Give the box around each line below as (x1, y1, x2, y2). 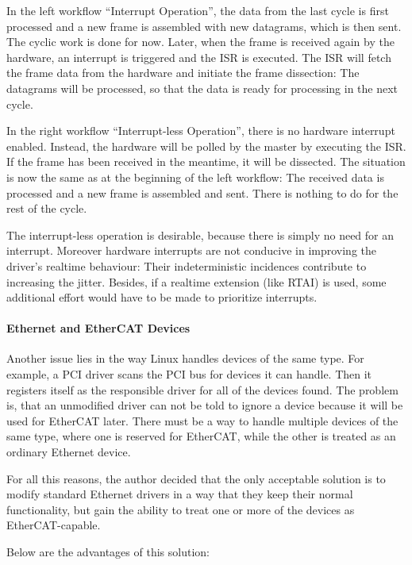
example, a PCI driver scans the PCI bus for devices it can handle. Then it (6, 366, 372, 382)
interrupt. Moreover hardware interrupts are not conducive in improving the (6, 242, 377, 259)
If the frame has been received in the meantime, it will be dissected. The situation (6, 153, 406, 170)
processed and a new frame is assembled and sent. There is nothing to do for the (6, 184, 399, 201)
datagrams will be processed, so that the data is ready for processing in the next (6, 79, 399, 96)
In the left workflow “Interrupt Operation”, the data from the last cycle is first (6, 2, 389, 18)
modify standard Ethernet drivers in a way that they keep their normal (6, 486, 353, 502)
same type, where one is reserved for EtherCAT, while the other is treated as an (6, 428, 396, 444)
